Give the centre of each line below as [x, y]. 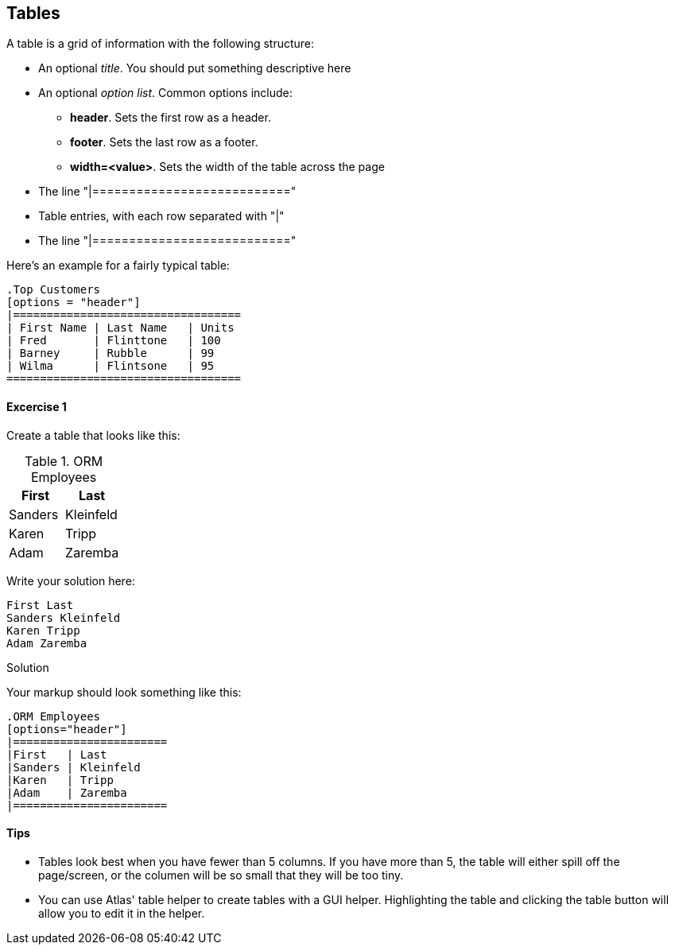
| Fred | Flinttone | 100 [114, 341]
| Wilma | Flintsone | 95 [111, 366]
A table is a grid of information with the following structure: [161, 44]
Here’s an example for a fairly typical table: [118, 266]
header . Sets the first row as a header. [171, 118]
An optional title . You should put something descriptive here [195, 68]
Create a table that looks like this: [93, 435]
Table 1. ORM [64, 461]
